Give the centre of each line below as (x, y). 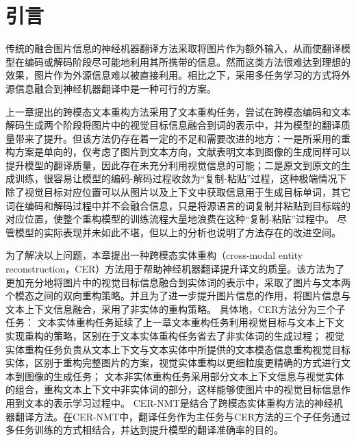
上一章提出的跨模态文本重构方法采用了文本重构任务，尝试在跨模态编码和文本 (178, 111)
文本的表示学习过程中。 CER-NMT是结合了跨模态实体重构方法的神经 (179, 402)
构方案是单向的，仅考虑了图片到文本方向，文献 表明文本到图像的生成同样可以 (178, 152)
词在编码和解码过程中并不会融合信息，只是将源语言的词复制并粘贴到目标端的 (178, 205)
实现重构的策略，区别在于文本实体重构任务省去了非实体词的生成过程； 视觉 (175, 336)
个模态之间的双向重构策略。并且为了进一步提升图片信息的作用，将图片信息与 (178, 295)
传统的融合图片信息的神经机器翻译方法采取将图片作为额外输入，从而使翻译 (173, 48)
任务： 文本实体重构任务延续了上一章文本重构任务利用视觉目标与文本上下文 (175, 322)
